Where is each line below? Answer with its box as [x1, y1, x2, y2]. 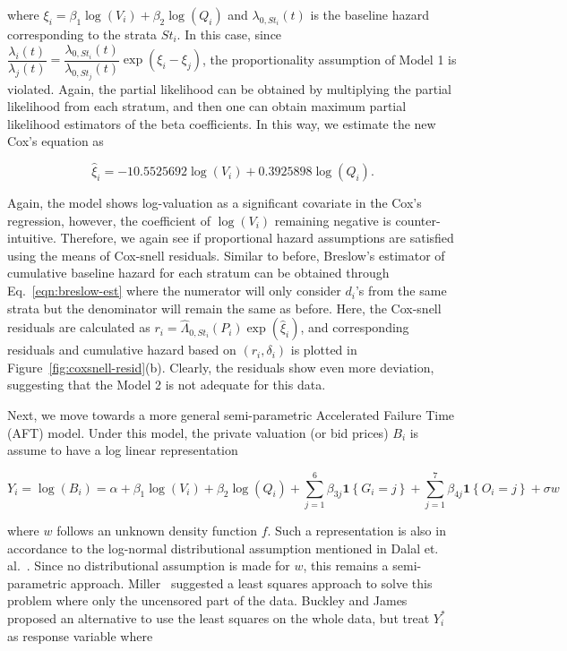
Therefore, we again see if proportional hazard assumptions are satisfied [60, 228, 454, 247]
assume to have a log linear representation [7, 441, 238, 459]
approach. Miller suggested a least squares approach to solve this [70, 573, 433, 592]
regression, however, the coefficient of [7, 210, 210, 229]
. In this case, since [176, 25, 282, 43]
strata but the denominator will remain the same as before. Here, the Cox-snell [7, 298, 442, 317]
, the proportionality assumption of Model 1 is [202, 49, 457, 68]
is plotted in [290, 340, 357, 359]
